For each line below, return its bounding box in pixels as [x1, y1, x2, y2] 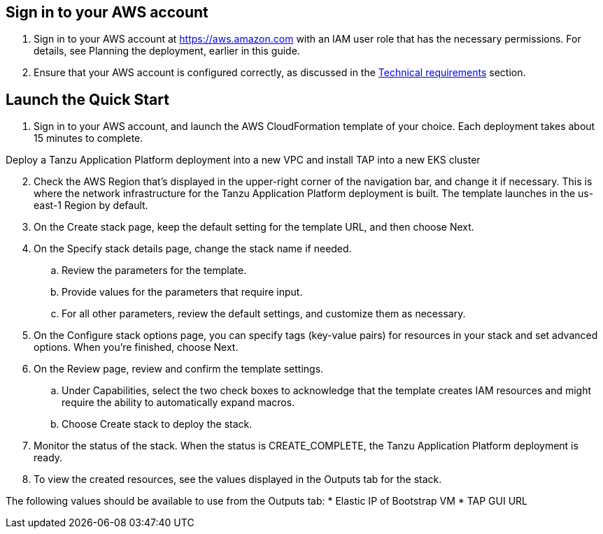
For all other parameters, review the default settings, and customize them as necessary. [62, 308, 466, 320]
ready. [34, 452, 63, 464]
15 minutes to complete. [34, 132, 143, 145]
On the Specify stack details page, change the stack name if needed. [34, 243, 352, 255]
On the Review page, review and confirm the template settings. [34, 363, 324, 375]
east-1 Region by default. [34, 199, 148, 212]
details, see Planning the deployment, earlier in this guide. [34, 45, 300, 57]
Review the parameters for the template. [62, 264, 247, 277]
